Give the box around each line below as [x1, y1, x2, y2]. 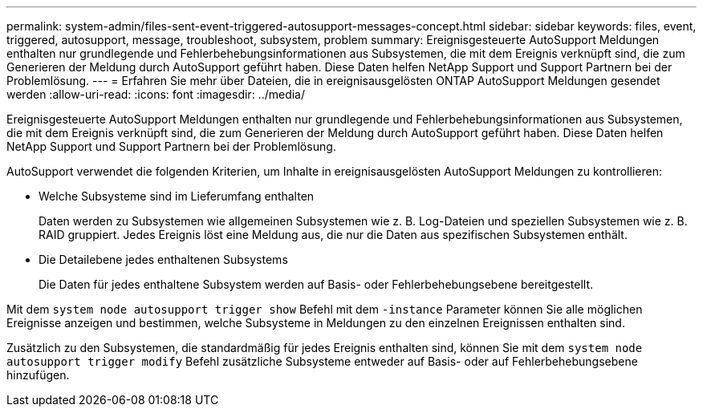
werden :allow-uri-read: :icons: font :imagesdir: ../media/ [6, 87, 306, 101]
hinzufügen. [6, 368, 70, 382]
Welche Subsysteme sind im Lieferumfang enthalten [39, 189, 315, 203]
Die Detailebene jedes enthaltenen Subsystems [39, 253, 288, 266]
